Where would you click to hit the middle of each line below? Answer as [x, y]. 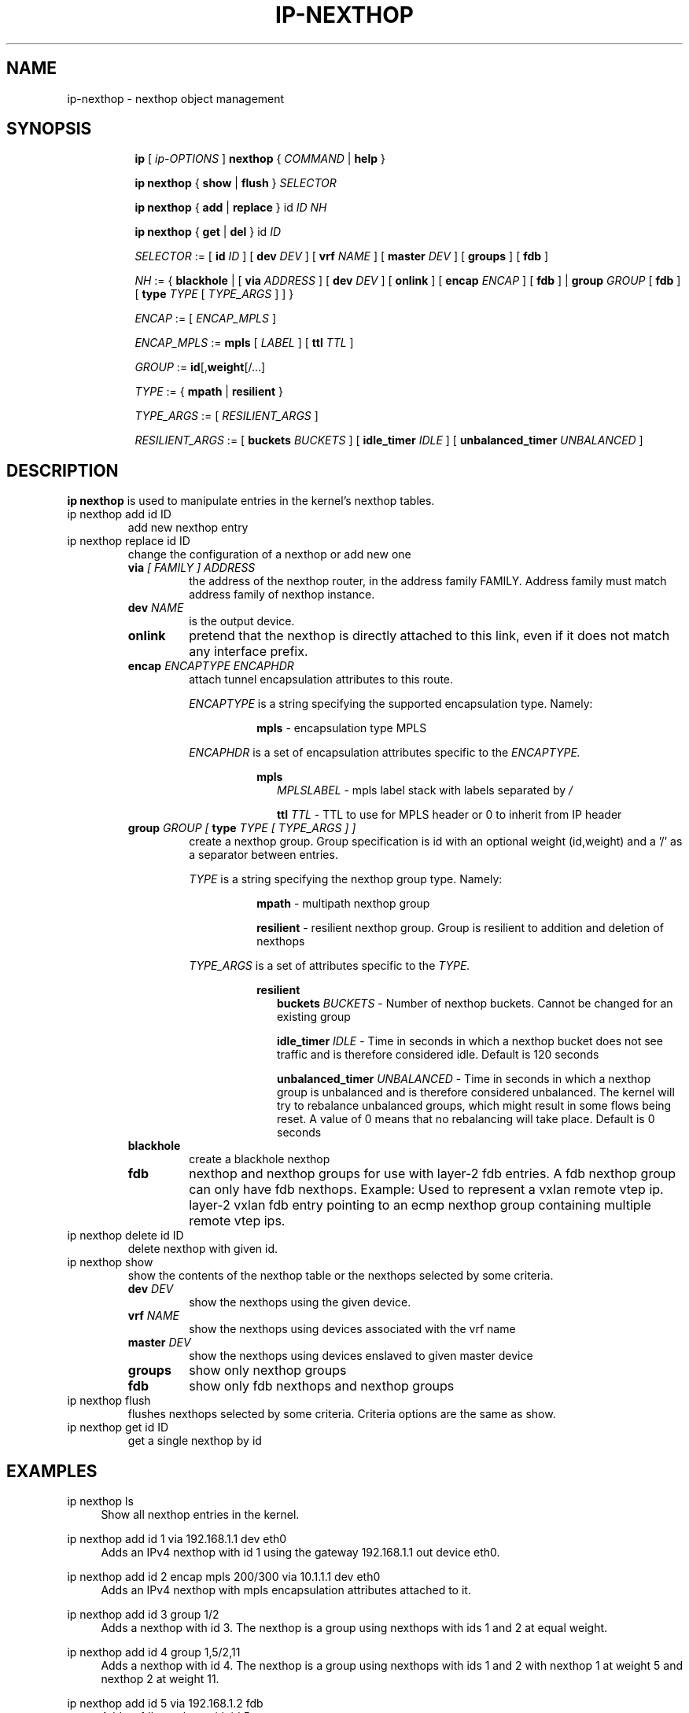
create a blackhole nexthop [260, 1159]
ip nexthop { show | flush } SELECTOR [236, 183]
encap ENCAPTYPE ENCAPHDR [211, 666]
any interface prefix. [249, 652]
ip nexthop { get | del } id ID [208, 232]
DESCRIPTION [63, 470]
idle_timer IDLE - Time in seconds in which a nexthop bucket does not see [470, 1041]
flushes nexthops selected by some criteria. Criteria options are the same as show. [342, 1414]
